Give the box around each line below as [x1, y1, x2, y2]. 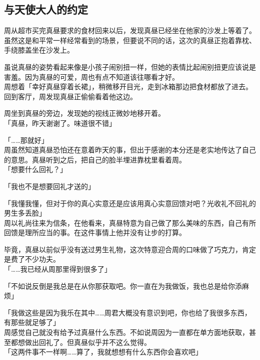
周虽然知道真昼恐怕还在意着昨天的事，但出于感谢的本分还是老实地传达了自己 [4, 144, 256, 155]
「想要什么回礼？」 [4, 164, 67, 174]
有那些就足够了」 [4, 317, 60, 327]
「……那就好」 [4, 134, 48, 145]
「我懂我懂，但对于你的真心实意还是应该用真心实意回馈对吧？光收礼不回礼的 [4, 198, 256, 208]
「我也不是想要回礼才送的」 [4, 181, 95, 191]
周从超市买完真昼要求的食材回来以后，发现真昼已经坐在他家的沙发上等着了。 [4, 25, 256, 36]
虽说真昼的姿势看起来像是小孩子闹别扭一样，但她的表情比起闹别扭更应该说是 [4, 61, 256, 72]
